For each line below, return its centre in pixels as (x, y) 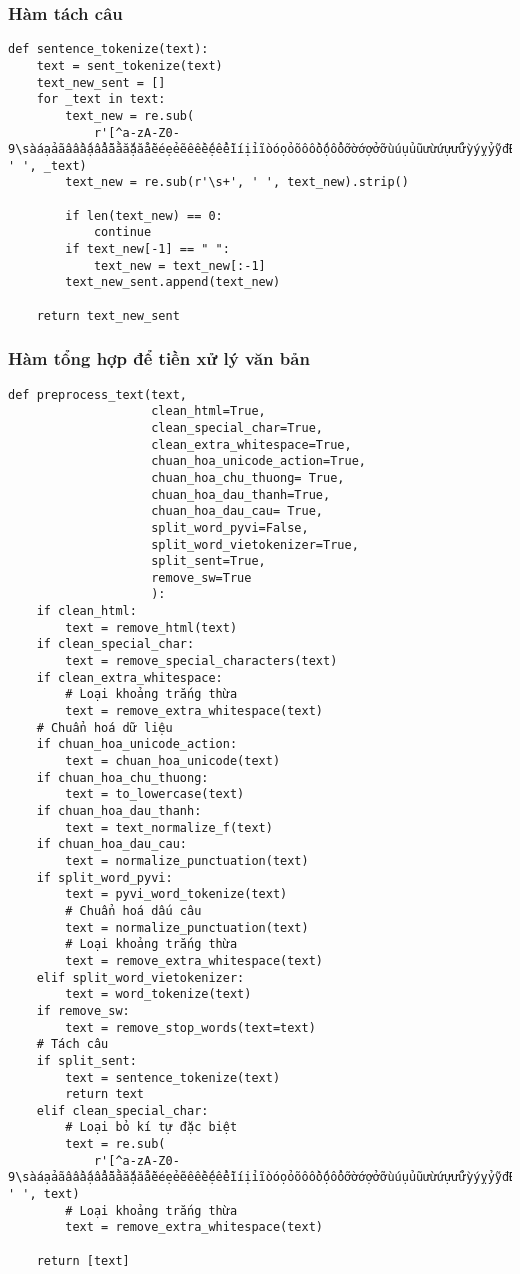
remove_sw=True (201, 577)
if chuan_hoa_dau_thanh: (119, 811)
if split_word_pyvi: (104, 877)
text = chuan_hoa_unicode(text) (173, 761)
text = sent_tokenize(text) (129, 65)
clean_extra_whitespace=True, (251, 444)
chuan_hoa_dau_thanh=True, (241, 494)
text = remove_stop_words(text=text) (190, 1027)
